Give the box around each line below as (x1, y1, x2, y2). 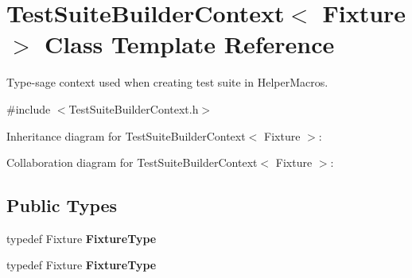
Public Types (6, 193, 118, 218)
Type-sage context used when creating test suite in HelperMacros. (6, 74, 328, 91)
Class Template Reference (45, 28, 335, 60)
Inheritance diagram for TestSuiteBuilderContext (6, 127, 246, 144)
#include (6, 100, 51, 117)
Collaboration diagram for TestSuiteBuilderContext (6, 154, 258, 171)
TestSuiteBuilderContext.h (68, 100, 199, 117)
